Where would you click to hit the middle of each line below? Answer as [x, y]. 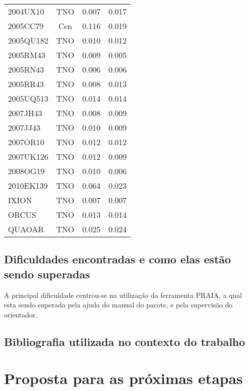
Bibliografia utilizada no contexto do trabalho [125, 341]
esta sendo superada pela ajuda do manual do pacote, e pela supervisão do [118, 305]
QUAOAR [26, 229]
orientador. [21, 314]
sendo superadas [47, 274]
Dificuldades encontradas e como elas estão [117, 259]
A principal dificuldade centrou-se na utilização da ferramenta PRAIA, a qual [123, 295]
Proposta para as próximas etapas [123, 378]
